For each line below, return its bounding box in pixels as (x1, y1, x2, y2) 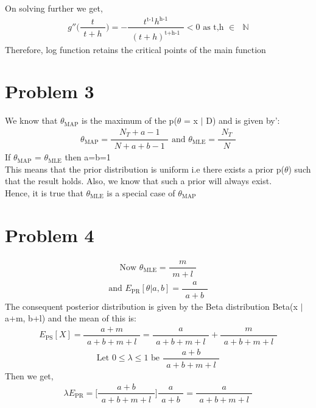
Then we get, (5, 369, 54, 382)
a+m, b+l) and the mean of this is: (5, 312, 136, 324)
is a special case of (107, 187, 175, 199)
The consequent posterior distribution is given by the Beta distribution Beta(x (5, 299, 298, 312)
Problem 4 (5, 222, 94, 247)
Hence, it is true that (5, 187, 83, 199)
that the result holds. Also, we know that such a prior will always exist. (5, 174, 272, 187)
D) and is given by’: (206, 114, 280, 127)
